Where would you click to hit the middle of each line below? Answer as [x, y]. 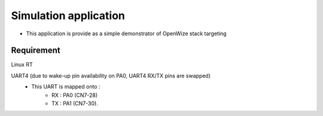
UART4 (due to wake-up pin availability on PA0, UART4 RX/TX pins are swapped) [111, 75]
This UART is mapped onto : [66, 87]
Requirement [36, 51]
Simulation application [68, 16]
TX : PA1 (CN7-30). [75, 103]
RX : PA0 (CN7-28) [75, 95]
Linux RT [22, 65]
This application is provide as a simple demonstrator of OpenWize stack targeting [126, 33]
